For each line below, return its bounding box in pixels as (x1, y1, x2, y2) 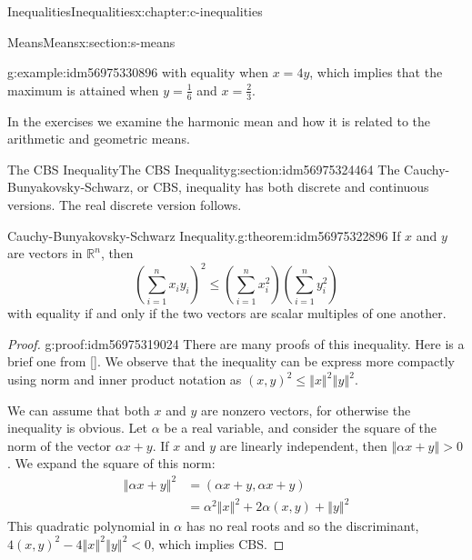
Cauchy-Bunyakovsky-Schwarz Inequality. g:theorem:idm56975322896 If (7, 225, 401, 245)
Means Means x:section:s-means (7, 32, 176, 51)
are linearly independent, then (219, 435, 387, 455)
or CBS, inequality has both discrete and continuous (137, 177, 429, 196)
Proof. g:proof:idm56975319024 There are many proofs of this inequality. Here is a (7, 334, 465, 353)
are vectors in (7, 244, 83, 263)
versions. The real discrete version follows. (7, 195, 242, 214)
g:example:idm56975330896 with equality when (7, 63, 269, 82)
